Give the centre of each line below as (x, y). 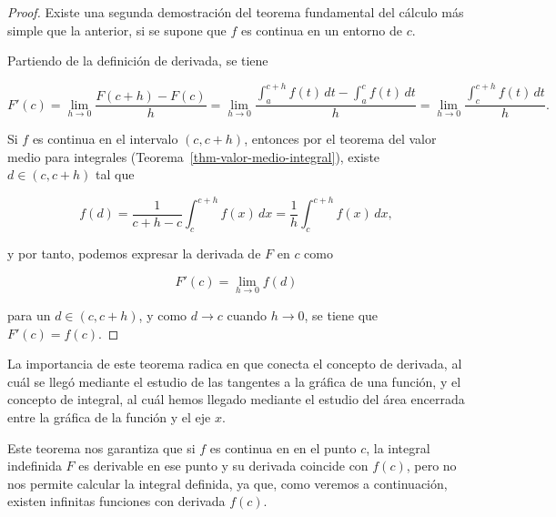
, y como (163, 315)
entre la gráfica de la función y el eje (109, 416)
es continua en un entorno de (321, 30)
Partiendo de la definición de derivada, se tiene (138, 61)
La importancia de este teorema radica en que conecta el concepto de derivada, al (235, 364)
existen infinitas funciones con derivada (116, 501)
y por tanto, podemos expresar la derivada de (134, 253)
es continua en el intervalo (105, 139)
